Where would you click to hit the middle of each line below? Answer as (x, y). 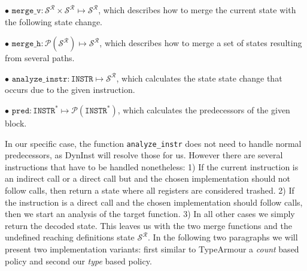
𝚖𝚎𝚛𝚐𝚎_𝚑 (26, 44)
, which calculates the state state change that (199, 78)
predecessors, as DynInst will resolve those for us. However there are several (144, 155)
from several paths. (40, 58)
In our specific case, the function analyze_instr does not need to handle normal (153, 143)
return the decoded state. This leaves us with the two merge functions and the (148, 225)
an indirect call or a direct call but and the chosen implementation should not (148, 178)
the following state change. (54, 21)
